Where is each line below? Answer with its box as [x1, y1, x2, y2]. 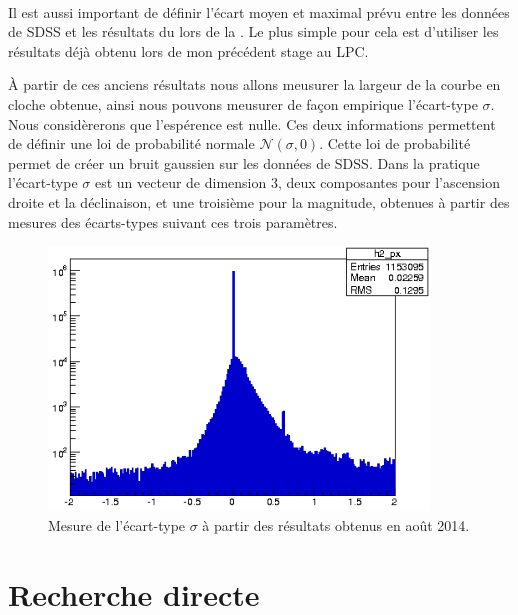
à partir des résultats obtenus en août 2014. [202, 514, 470, 535]
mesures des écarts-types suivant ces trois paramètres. [8, 211, 338, 232]
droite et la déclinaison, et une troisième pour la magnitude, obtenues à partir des [8, 191, 510, 212]
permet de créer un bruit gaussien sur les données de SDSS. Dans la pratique [8, 152, 480, 173]
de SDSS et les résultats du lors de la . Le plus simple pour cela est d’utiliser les [8, 21, 499, 42]
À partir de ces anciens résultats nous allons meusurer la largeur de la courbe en [8, 74, 501, 95]
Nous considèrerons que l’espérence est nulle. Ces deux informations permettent [8, 113, 496, 134]
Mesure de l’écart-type [48, 514, 186, 535]
